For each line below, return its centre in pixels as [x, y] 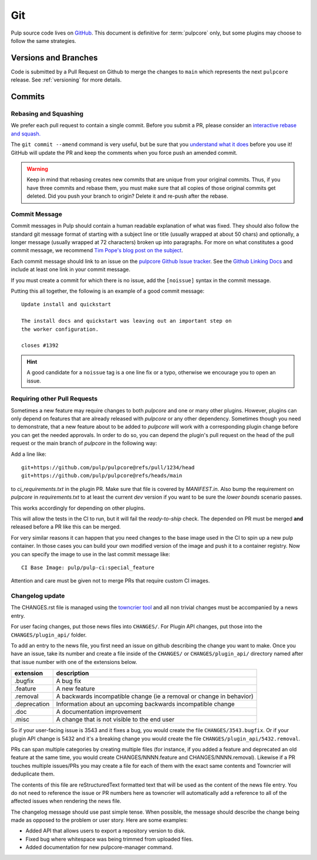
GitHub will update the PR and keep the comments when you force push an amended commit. [124, 153]
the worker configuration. [60, 329]
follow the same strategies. [43, 40]
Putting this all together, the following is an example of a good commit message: [108, 291]
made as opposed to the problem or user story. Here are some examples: [99, 820]
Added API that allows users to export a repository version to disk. [106, 831]
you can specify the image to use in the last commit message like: [90, 554]
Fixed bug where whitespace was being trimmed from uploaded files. [109, 839]
